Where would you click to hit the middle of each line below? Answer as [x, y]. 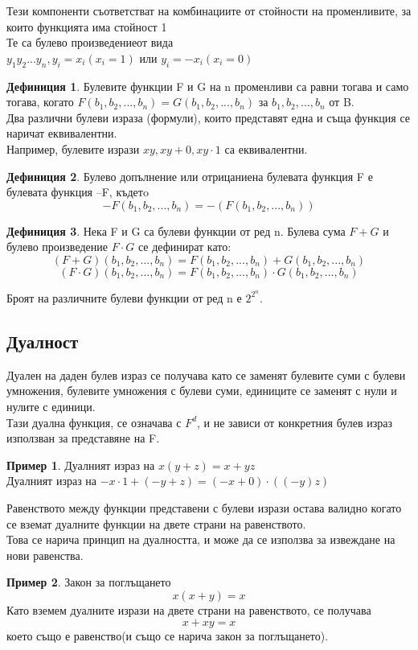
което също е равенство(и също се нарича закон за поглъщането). [168, 635]
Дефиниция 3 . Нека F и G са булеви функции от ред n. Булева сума [176, 230]
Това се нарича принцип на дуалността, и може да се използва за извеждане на [201, 539]
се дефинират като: [184, 247]
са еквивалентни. [266, 148]
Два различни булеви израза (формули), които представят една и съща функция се [209, 117]
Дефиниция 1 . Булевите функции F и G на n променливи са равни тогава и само [208, 86]
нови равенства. [45, 555]
